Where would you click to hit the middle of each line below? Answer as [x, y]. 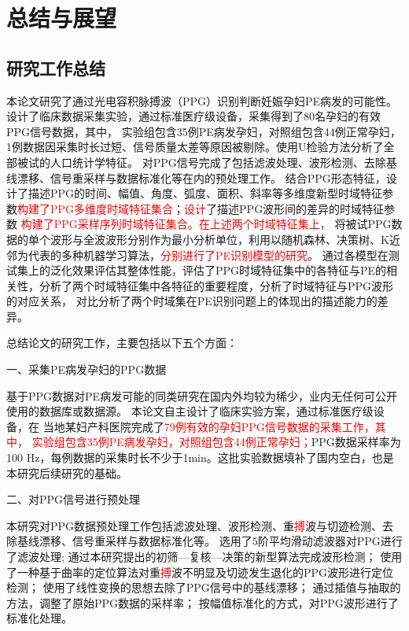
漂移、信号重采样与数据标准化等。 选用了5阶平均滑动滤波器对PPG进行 [221, 541]
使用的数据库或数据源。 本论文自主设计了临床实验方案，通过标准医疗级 [190, 411]
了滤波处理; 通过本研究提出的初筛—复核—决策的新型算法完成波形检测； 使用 [204, 557]
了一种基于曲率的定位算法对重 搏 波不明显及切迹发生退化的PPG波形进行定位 [200, 572]
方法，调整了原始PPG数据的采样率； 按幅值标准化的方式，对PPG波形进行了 [203, 602]
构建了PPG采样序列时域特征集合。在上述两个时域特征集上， [176, 224]
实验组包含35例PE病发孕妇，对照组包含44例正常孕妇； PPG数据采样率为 [216, 442]
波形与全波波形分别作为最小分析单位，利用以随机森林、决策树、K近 [225, 239]
